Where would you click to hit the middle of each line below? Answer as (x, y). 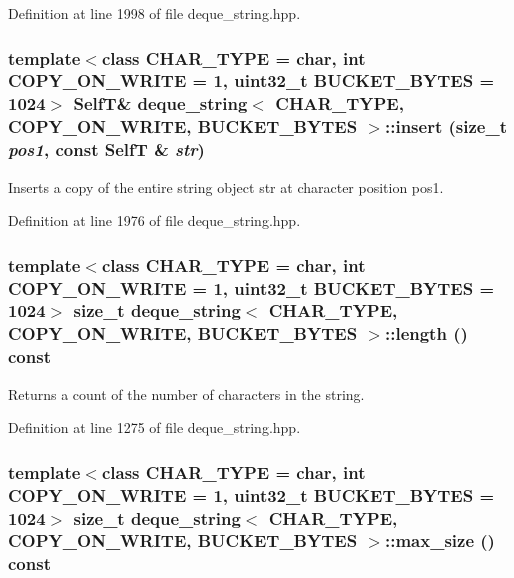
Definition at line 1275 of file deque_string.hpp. (154, 427)
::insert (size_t (445, 126)
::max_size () (439, 540)
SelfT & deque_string (160, 103)
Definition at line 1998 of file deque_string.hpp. (154, 13)
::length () (426, 333)
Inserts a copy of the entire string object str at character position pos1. (226, 186)
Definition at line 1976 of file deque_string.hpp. (154, 220)
